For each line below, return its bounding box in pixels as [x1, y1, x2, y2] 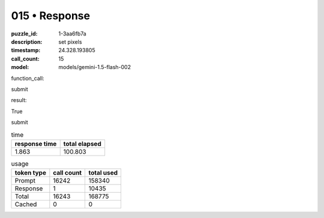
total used [88, 169, 118, 177]
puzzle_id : [11, 30, 38, 37]
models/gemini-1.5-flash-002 [58, 64, 131, 71]
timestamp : [11, 47, 41, 54]
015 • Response [11, 9, 90, 22]
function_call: [11, 74, 44, 82]
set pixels [58, 38, 82, 45]
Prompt [14, 177, 36, 185]
